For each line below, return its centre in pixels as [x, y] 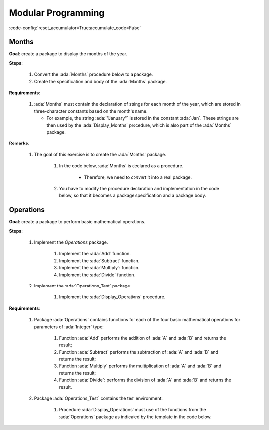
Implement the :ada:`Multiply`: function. [99, 268]
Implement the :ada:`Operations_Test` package [82, 286]
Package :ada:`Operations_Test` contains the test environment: [98, 398]
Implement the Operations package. [71, 242]
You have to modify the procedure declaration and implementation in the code [139, 188]
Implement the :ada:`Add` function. [95, 254]
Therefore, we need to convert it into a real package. [138, 177]
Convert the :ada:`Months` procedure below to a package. [94, 74]
